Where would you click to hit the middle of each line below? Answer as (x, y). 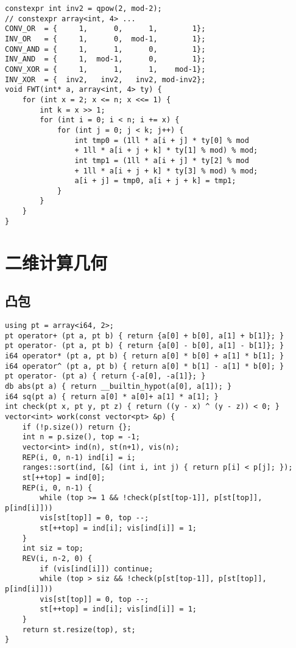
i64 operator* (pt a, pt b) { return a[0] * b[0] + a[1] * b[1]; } (145, 356)
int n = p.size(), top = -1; (81, 437)
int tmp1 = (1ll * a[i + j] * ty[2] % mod (162, 160)
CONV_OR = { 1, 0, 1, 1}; (105, 29)
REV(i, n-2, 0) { (57, 559)
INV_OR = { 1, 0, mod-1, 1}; (105, 39)
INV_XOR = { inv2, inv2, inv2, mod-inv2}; (105, 79)
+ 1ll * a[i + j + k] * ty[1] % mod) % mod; (166, 151)
